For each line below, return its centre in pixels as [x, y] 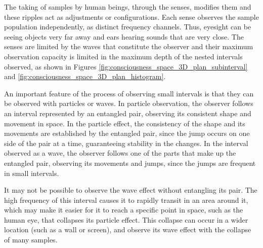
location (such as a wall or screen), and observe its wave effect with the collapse [128, 229]
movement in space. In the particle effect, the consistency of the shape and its [125, 123]
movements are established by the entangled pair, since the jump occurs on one [127, 133]
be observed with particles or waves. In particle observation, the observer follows [129, 103]
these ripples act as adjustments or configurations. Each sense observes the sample [131, 16]
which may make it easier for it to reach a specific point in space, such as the [124, 210]
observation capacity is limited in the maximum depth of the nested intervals [123, 56]
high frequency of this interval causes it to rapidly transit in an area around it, [126, 200]
